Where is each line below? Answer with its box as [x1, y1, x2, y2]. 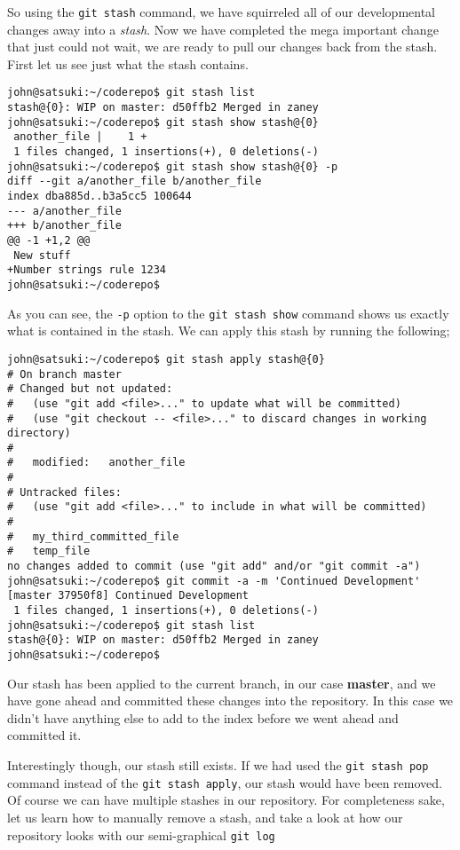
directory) [7, 427, 71, 440]
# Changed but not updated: [7, 382, 173, 396]
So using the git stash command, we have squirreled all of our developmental [7, 3, 435, 20]
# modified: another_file [7, 456, 186, 469]
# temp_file [7, 545, 91, 558]
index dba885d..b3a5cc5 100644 [7, 190, 192, 203]
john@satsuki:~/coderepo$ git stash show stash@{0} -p [7, 160, 338, 173]
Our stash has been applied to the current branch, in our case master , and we [7, 673, 436, 692]
